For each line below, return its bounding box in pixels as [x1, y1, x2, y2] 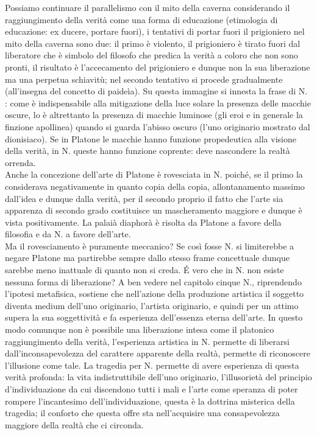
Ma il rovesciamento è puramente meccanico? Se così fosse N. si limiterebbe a [5, 239, 294, 252]
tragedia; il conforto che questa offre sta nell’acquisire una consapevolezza [5, 406, 280, 419]
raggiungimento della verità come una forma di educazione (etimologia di [5, 13, 278, 26]
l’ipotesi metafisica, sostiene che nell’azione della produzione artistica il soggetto [5, 287, 304, 300]
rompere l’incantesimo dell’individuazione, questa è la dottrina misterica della [5, 394, 295, 407]
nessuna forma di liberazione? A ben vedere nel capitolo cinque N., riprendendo [5, 275, 302, 288]
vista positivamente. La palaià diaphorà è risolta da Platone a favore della [5, 215, 282, 228]
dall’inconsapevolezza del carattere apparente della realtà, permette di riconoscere [5, 347, 310, 360]
